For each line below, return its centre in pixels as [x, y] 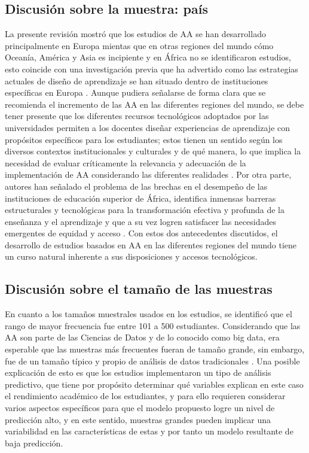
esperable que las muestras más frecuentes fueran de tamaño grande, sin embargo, [155, 349]
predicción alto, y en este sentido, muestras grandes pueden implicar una [138, 419]
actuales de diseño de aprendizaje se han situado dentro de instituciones [137, 80]
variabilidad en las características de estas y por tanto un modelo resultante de [149, 431]
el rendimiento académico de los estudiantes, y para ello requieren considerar [145, 396]
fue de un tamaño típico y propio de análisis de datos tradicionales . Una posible [152, 361]
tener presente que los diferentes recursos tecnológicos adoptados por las [137, 116]
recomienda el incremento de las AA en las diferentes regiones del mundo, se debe [154, 104]
